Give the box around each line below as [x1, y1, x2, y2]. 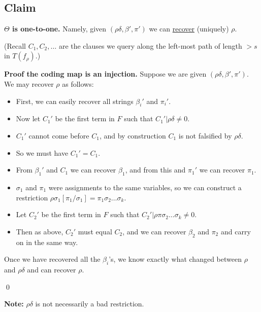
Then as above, [16, 226, 63, 236]
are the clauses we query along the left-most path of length [58, 40, 242, 51]
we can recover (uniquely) [149, 23, 229, 34]
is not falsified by [178, 130, 232, 141]
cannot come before [28, 130, 89, 141]
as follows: [62, 78, 94, 89]
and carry [220, 226, 251, 236]
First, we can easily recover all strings [16, 95, 134, 106]
